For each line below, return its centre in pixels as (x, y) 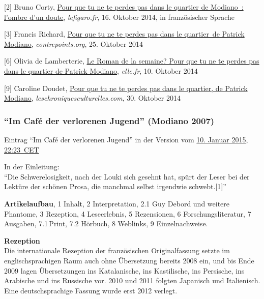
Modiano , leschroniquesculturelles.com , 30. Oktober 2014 (93, 98)
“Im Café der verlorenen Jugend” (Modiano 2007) (109, 120)
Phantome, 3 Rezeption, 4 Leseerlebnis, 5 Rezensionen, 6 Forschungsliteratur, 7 (128, 213)
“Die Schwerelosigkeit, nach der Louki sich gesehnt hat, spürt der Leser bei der (127, 176)
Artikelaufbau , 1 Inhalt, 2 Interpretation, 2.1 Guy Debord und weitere (117, 203)
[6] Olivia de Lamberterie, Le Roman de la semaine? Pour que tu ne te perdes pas (132, 61)
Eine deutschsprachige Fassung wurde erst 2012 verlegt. (91, 290)
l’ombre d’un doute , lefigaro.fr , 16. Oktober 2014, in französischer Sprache (120, 17)
